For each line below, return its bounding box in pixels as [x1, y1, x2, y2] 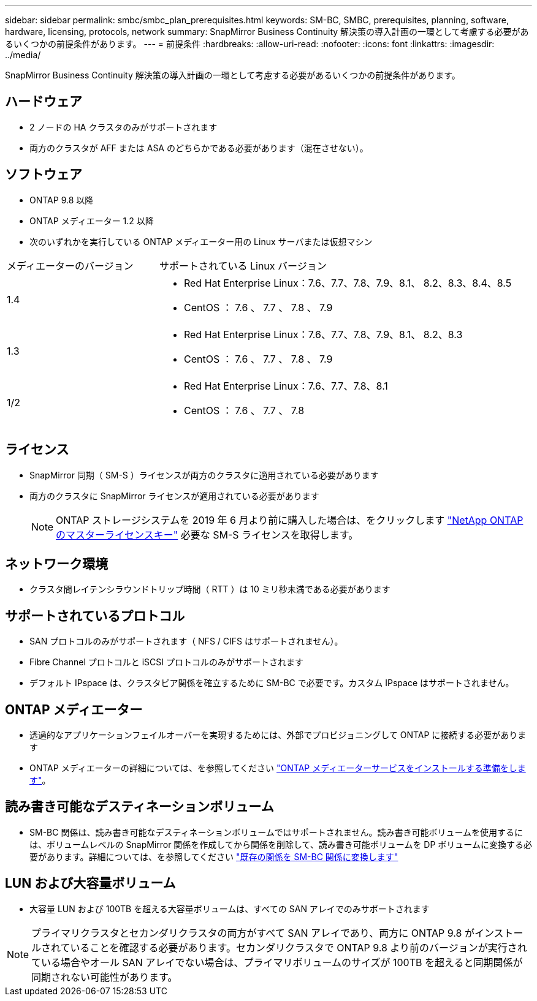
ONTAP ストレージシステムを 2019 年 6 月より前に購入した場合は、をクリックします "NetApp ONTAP [56, 513, 524, 526]
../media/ [5, 50, 41, 60]
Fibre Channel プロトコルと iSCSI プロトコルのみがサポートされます [29, 657, 303, 668]
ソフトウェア [5, 167, 82, 183]
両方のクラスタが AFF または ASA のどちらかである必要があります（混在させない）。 [29, 142, 368, 153]
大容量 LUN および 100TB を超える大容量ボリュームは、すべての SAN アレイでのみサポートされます [29, 903, 430, 914]
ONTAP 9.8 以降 [29, 194, 94, 205]
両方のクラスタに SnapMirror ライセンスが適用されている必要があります [29, 490, 319, 501]
